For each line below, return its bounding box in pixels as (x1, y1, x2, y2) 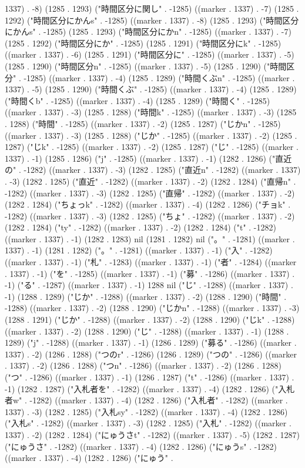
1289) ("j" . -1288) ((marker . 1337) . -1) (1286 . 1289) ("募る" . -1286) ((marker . (5, 336, 297, 349)
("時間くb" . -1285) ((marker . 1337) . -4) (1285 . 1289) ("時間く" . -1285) (5, 94, 270, 106)
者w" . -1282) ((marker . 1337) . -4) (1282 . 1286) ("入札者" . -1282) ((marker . (5, 394, 288, 406)
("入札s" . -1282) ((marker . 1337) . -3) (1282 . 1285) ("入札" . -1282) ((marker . (5, 417, 291, 429)
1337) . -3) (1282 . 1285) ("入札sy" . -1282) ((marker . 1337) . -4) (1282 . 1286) (5, 405, 288, 417)
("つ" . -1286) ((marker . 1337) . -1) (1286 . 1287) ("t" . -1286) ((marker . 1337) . (5, 371, 294, 383)
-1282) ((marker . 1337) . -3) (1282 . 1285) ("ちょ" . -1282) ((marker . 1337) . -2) (5, 209, 295, 222)
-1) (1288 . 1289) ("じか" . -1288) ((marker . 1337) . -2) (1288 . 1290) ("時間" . (5, 290, 287, 302)
